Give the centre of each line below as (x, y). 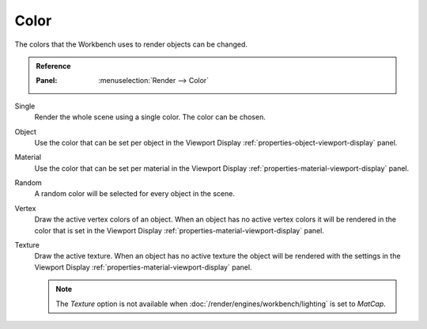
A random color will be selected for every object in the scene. (134, 194)
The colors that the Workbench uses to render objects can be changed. (131, 44)
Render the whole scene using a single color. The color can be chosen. (150, 117)
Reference (53, 66)
